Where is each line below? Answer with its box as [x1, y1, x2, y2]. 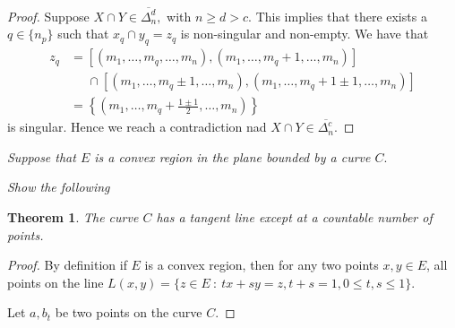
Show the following [7, 177, 110, 196]
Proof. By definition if [7, 255, 127, 274]
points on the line [7, 272, 104, 291]
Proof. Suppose [7, 6, 90, 25]
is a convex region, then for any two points [144, 255, 379, 274]
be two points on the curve [55, 303, 202, 322]
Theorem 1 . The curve [7, 207, 139, 226]
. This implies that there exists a [248, 6, 427, 25]
